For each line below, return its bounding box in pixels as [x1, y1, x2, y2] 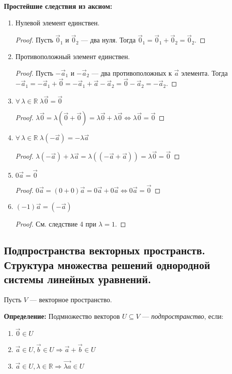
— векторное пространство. [30, 294, 112, 305]
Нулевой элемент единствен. [15, 17, 100, 27]
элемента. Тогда [181, 67, 228, 78]
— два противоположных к [92, 67, 172, 78]
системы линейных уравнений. [4, 271, 151, 287]
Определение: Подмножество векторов [4, 311, 120, 321]
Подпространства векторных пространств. [4, 243, 205, 258]
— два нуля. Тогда [81, 35, 136, 45]
